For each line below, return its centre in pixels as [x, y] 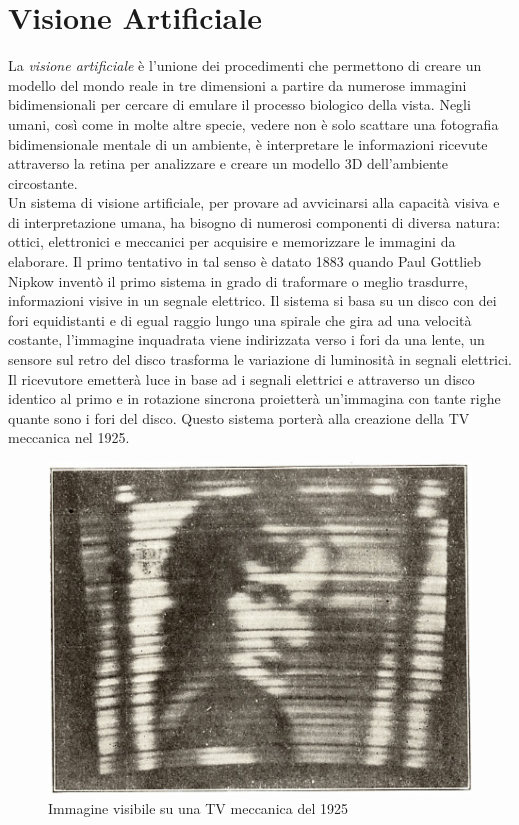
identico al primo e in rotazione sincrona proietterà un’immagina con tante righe [254, 398]
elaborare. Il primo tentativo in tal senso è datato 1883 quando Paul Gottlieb [245, 261]
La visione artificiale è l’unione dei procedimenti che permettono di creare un [245, 65]
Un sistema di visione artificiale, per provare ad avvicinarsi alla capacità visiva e [254, 202]
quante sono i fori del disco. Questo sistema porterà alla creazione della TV [239, 417]
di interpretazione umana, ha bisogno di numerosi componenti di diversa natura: [254, 221]
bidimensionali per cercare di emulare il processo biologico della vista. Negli [239, 104]
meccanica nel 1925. [69, 437]
